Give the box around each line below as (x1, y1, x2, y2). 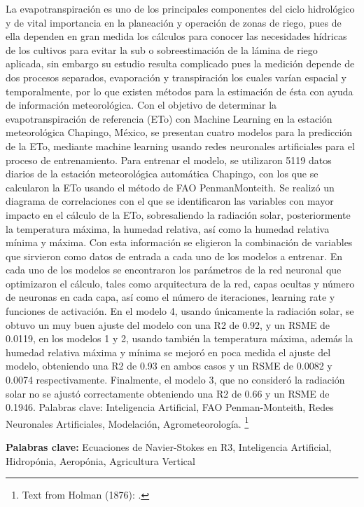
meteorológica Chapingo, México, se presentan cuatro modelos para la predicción (6, 125, 353, 140)
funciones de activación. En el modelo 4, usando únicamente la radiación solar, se (6, 304, 354, 318)
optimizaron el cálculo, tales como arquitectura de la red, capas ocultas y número (6, 276, 355, 290)
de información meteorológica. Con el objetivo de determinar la (6, 97, 277, 112)
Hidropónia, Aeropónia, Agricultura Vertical (6, 453, 195, 468)
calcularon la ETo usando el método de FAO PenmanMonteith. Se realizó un (6, 180, 335, 194)
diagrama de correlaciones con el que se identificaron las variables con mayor (6, 194, 334, 208)
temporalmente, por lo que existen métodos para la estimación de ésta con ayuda (6, 83, 353, 98)
